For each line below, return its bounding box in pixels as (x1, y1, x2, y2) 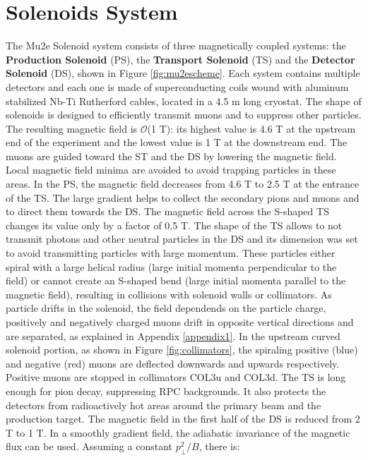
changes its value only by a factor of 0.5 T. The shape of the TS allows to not (6, 217, 343, 232)
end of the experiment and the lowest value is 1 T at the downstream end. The (6, 135, 348, 150)
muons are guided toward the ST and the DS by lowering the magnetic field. (6, 148, 337, 163)
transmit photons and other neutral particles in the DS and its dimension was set (6, 231, 358, 246)
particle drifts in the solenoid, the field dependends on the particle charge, (6, 301, 326, 315)
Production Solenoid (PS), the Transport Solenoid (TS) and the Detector (6, 52, 355, 66)
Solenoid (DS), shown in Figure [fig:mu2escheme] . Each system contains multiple (6, 66, 360, 80)
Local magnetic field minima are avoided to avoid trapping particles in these (6, 162, 336, 177)
